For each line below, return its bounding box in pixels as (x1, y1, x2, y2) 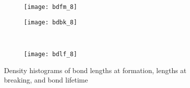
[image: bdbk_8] (24, 18, 77, 26)
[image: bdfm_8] (24, 3, 77, 10)
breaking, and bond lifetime (4, 75, 88, 85)
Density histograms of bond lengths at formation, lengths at (4, 65, 187, 75)
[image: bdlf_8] (24, 50, 77, 58)
